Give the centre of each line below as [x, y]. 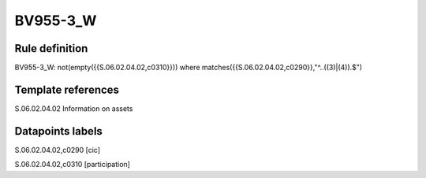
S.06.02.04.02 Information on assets [74, 108]
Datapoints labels [58, 131]
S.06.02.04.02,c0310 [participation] [72, 165]
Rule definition [51, 48]
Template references [67, 89]
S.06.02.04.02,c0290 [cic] [58, 150]
